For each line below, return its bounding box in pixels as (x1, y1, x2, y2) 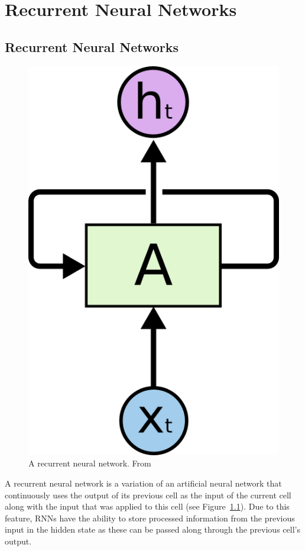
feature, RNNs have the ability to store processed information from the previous (5, 511, 295, 524)
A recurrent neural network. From (28, 457, 151, 469)
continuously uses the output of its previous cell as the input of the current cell (5, 488, 291, 501)
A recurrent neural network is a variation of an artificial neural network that (5, 477, 282, 489)
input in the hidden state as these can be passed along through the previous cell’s (5, 523, 300, 536)
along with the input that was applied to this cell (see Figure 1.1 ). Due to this (5, 500, 290, 513)
